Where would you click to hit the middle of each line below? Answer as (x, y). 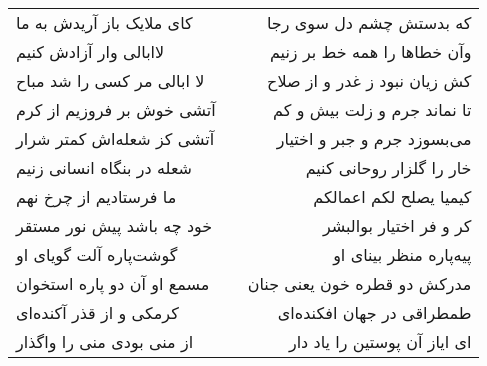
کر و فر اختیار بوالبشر (397, 225)
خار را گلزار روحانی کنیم (388, 167)
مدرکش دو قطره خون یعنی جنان (359, 283)
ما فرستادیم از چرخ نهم (96, 196)
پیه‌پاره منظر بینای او (402, 254)
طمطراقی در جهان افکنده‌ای (374, 312)
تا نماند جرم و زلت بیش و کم (372, 109)
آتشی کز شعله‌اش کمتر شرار (115, 138)
